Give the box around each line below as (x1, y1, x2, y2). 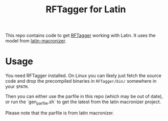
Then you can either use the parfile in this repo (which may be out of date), (5, 93, 163, 100)
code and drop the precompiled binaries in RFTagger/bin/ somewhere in (5, 78, 157, 84)
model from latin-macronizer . (5, 38, 66, 44)
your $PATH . (5, 83, 29, 90)
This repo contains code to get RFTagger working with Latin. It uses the (5, 32, 156, 39)
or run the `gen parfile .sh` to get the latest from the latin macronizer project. (5, 99, 161, 106)
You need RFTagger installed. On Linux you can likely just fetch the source (5, 72, 162, 79)
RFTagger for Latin (45, 4, 126, 15)
